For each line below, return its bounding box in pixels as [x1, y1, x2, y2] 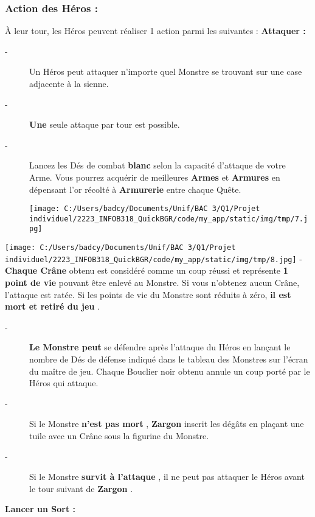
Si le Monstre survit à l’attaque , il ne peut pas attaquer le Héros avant [29, 470, 305, 483]
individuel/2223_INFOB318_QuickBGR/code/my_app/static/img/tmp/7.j [29, 214, 308, 223]
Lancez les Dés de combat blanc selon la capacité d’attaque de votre [29, 159, 286, 172]
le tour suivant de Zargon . [29, 482, 133, 494]
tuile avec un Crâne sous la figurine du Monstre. [29, 429, 209, 442]
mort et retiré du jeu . [5, 300, 100, 313]
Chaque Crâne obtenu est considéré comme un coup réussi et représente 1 [5, 264, 288, 277]
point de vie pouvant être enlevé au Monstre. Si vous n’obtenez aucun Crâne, [5, 276, 300, 289]
